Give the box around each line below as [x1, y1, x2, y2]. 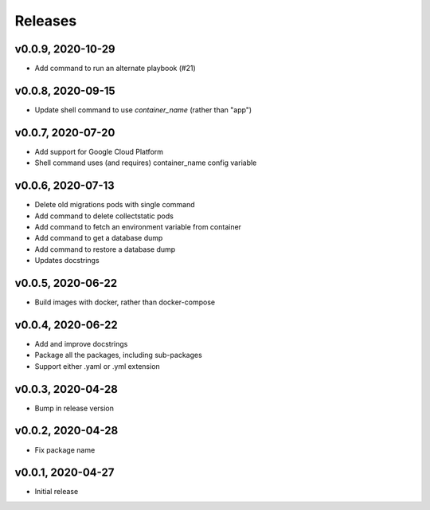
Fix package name [34, 445, 96, 454]
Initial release [34, 487, 79, 496]
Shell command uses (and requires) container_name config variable [34, 158, 257, 167]
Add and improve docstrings [34, 339, 128, 348]
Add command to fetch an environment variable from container [34, 222, 242, 231]
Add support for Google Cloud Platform [34, 147, 163, 156]
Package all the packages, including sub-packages [34, 351, 202, 360]
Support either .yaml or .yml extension [34, 361, 161, 371]
